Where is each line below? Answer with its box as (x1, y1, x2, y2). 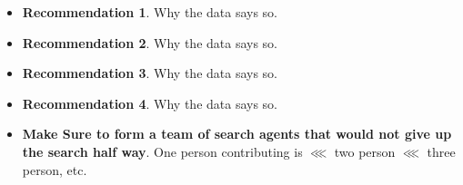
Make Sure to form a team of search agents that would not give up (22, 124, 452, 143)
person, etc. (22, 160, 87, 179)
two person (334, 141, 396, 161)
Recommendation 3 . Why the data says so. (22, 63, 278, 83)
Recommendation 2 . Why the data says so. (22, 33, 278, 52)
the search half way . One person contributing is (22, 141, 303, 161)
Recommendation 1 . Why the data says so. (22, 3, 278, 21)
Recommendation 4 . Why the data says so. (22, 93, 278, 112)
